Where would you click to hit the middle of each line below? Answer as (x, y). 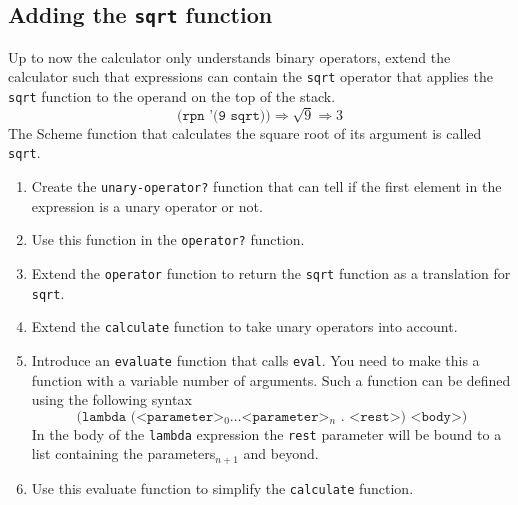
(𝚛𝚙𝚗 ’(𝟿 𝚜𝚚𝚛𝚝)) (223, 115)
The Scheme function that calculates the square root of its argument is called (245, 132)
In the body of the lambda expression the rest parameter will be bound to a (266, 433)
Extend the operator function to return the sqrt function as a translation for (271, 273)
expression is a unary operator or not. (147, 205)
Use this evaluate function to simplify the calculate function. (222, 487)
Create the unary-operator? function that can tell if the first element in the (266, 186)
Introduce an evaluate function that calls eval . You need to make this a (255, 359)
